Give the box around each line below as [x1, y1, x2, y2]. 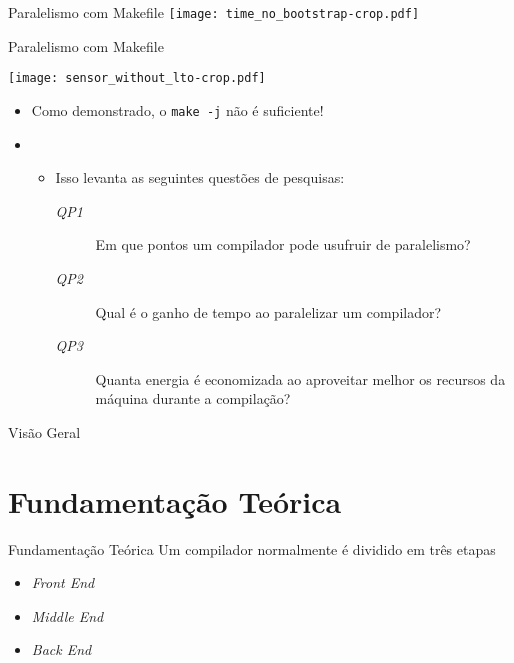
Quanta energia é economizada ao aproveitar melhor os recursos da [95, 368, 506, 389]
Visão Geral [8, 421, 81, 442]
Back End [31, 639, 92, 660]
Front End [31, 572, 95, 593]
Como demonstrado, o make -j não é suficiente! [31, 99, 324, 120]
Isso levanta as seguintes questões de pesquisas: [55, 167, 345, 188]
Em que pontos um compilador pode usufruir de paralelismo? [95, 234, 471, 255]
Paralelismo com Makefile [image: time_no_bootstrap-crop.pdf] [8, 2, 420, 22]
